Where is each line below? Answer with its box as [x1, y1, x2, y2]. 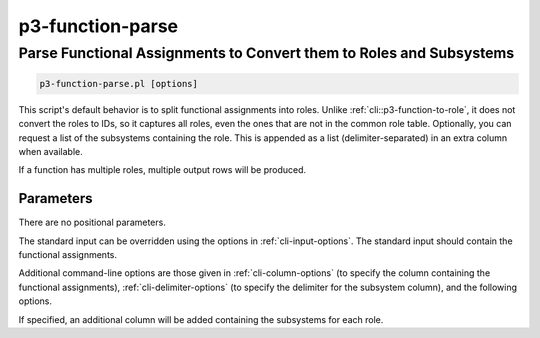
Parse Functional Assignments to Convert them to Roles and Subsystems [18, 44, 515, 62]
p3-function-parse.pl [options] [39, 78, 199, 89]
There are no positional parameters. [18, 216, 167, 229]
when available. [18, 145, 84, 157]
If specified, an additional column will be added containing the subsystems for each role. [18, 313, 384, 325]
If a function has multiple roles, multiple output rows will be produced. [18, 164, 307, 176]
